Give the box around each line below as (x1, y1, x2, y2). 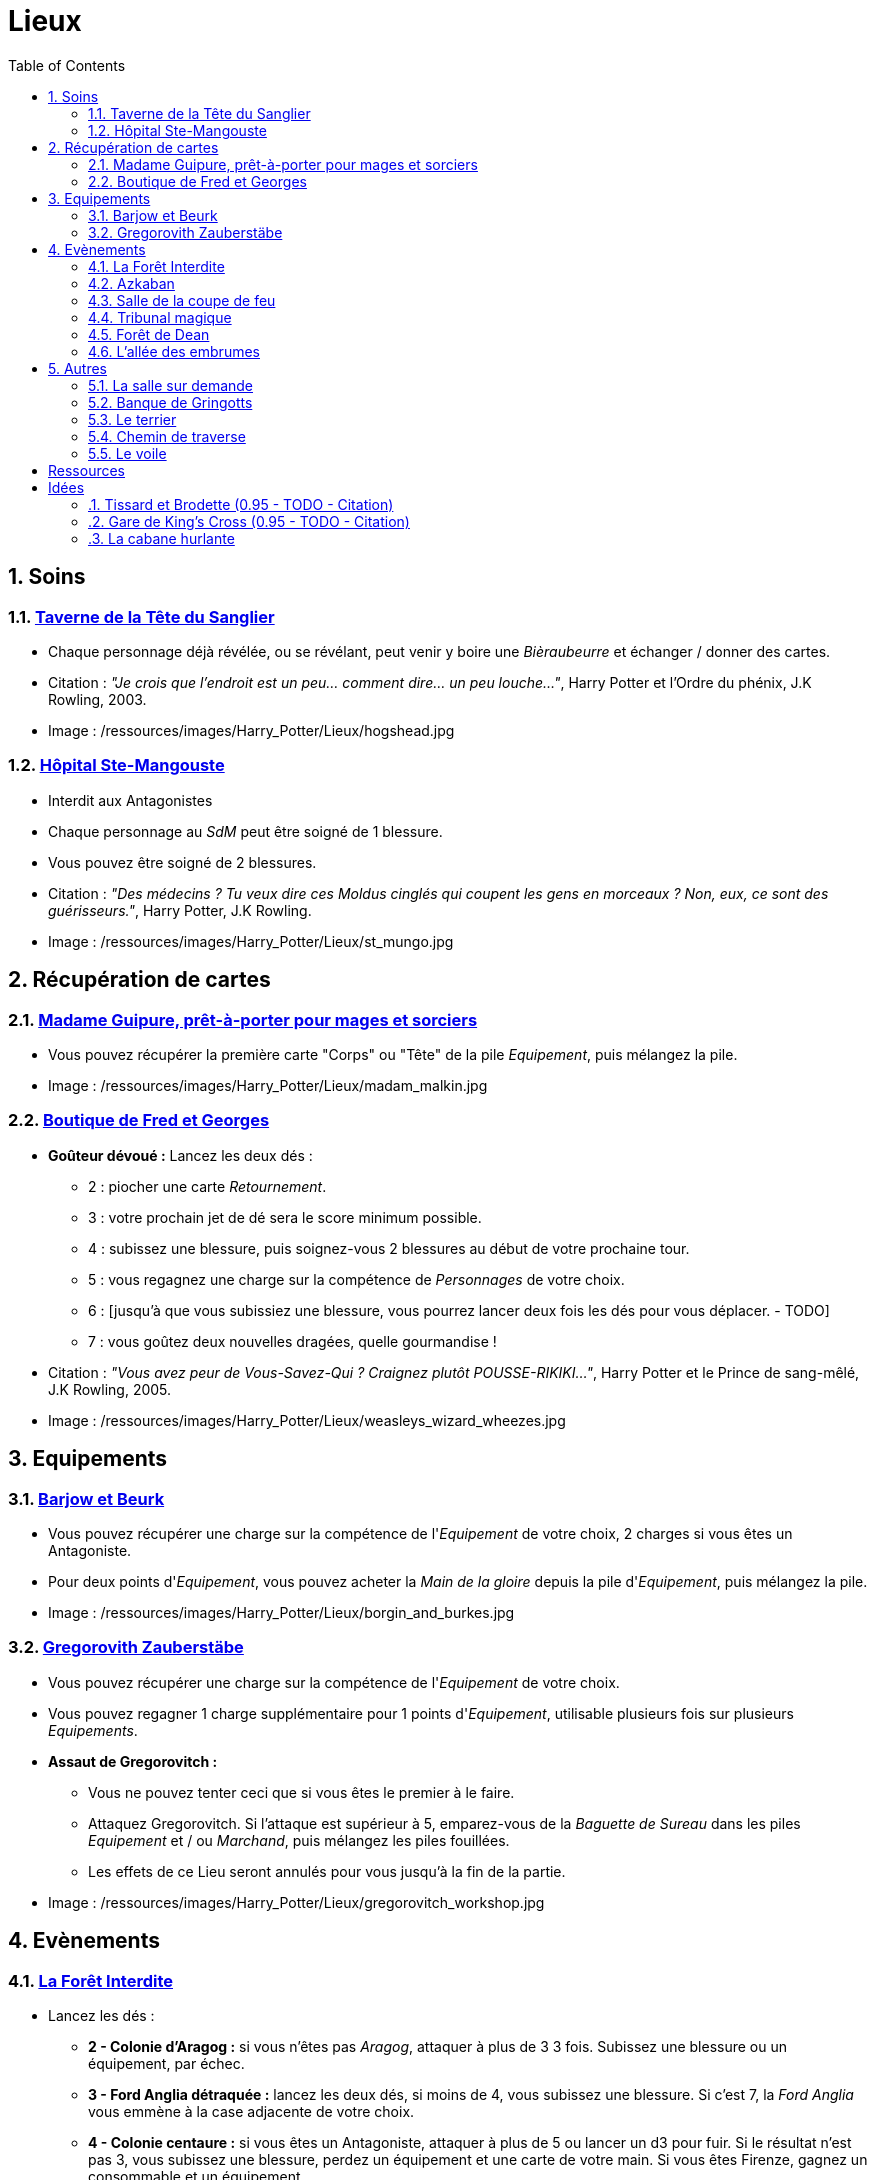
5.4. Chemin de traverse (88, 427, 246, 445)
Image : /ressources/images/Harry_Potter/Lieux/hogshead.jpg (48, 721, 455, 739)
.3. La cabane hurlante (88, 529, 235, 547)
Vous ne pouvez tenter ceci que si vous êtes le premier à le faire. (88, 1783, 515, 1801)
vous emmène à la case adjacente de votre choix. (88, 2102, 415, 2120)
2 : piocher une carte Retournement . (88, 1177, 327, 1195)
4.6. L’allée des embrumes (88, 342, 260, 360)
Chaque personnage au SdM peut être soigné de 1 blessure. (48, 822, 443, 840)
